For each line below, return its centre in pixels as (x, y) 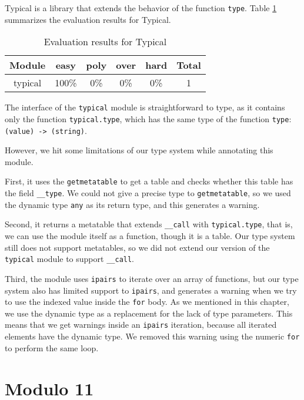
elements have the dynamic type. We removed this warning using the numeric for (152, 336)
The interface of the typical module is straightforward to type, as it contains (145, 107)
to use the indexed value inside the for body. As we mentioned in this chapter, (147, 302)
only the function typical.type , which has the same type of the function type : (148, 118)
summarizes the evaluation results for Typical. (88, 19)
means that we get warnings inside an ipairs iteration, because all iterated (141, 325)
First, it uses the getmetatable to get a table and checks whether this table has (149, 181)
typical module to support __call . (70, 259)
